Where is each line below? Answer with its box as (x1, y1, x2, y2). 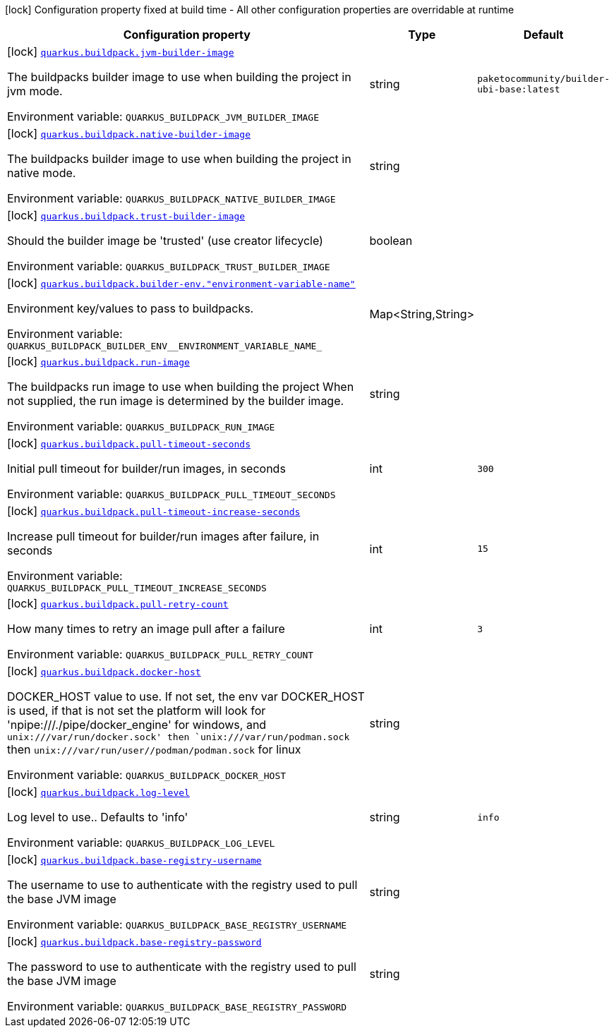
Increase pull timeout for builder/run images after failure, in (7, 529, 320, 543)
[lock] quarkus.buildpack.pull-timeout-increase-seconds (7, 504, 301, 518)
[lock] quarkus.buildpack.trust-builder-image (7, 208, 246, 222)
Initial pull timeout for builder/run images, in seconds (7, 461, 286, 476)
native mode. (7, 166, 76, 180)
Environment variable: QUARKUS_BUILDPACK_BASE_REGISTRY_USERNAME (7, 917, 347, 931)
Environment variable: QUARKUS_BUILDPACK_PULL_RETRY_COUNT (7, 647, 314, 661)
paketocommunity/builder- (477, 73, 610, 84)
